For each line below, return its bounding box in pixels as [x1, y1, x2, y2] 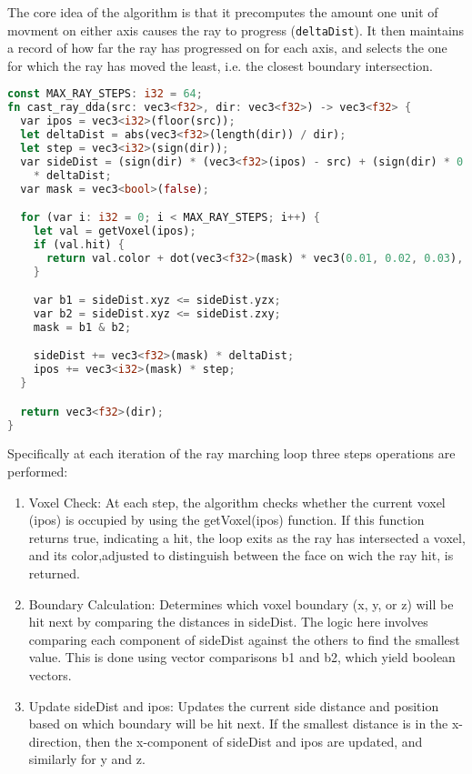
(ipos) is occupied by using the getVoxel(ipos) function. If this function [28, 510, 425, 529]
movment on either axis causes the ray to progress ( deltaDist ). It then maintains [7, 20, 465, 39]
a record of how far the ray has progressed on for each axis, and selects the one [7, 38, 447, 57]
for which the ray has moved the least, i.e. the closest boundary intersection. [7, 55, 433, 75]
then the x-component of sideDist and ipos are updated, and [85, 731, 423, 750]
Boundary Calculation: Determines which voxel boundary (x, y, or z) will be [28, 594, 454, 613]
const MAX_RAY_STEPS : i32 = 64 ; [7, 87, 203, 101]
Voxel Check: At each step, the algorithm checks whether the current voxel [28, 492, 446, 511]
